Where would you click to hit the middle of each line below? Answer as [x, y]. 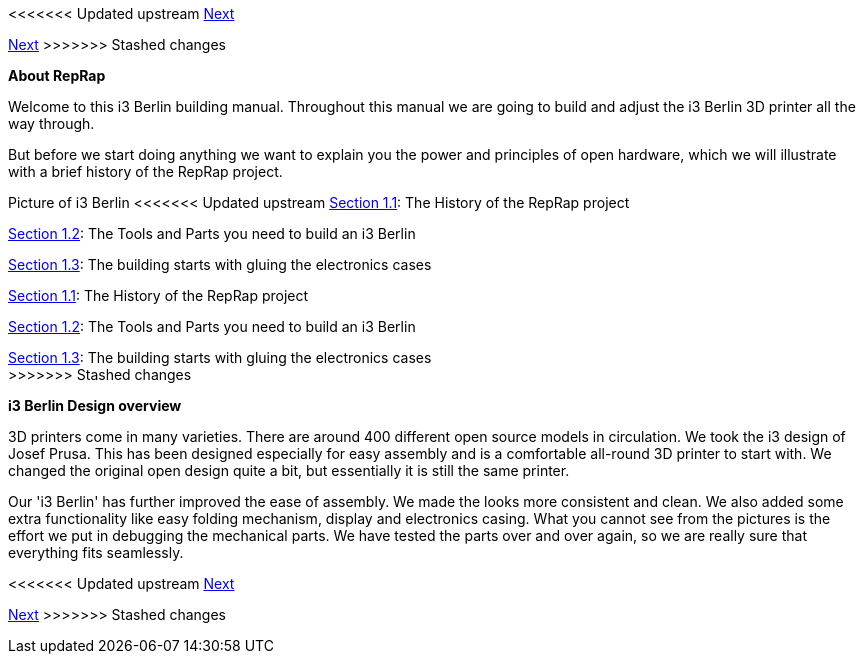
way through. [51, 123]
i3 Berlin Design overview [95, 405]
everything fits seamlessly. [96, 552]
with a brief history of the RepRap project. [145, 171]
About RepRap [57, 75]
